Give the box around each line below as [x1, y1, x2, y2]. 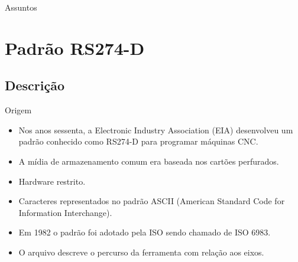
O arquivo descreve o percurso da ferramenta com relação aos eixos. [18, 245, 264, 258]
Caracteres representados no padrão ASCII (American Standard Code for [18, 195, 285, 207]
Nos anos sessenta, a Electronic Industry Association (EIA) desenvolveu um [18, 123, 293, 136]
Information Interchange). [18, 206, 112, 218]
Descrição [5, 76, 65, 94]
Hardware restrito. [18, 175, 86, 187]
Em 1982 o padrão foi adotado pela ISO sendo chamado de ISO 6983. [18, 226, 271, 238]
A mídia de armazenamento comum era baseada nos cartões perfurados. [18, 155, 279, 167]
